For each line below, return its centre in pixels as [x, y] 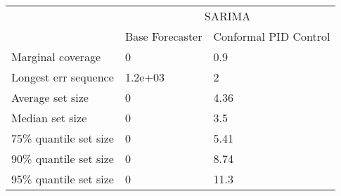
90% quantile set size [63, 158]
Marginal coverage [56, 57]
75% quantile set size [63, 138]
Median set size [49, 118]
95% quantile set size [63, 179]
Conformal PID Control [272, 36]
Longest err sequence [63, 77]
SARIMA [228, 16]
